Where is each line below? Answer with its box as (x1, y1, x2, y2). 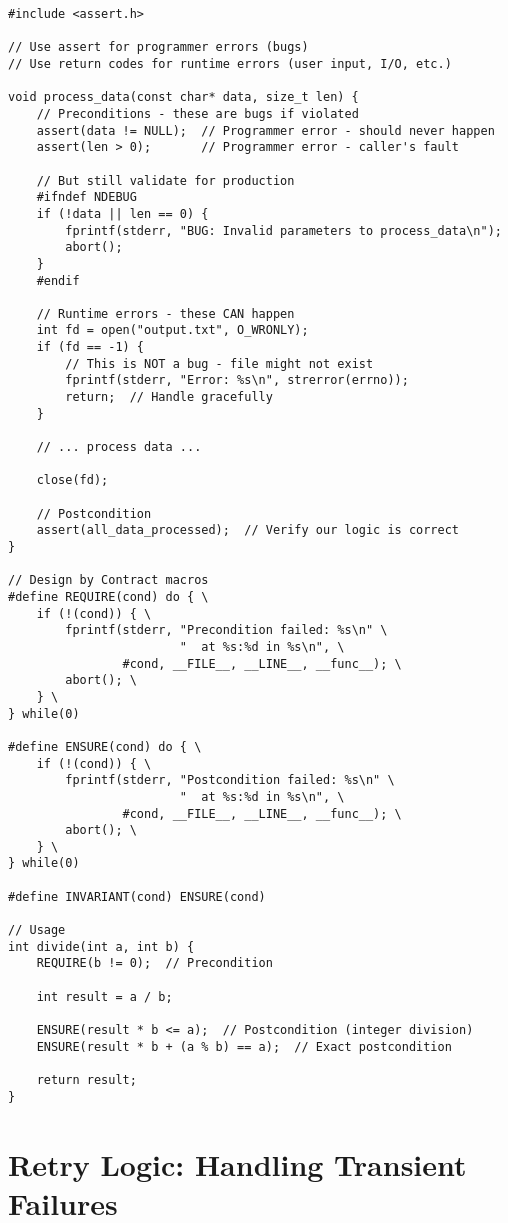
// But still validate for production (36, 173, 295, 188)
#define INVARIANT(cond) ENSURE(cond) (8, 889, 266, 904)
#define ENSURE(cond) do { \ (8, 739, 202, 754)
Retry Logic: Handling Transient (8, 1143, 467, 1184)
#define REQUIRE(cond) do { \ (8, 589, 209, 604)
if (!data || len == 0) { (36, 206, 209, 221)
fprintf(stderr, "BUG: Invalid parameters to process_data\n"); (65, 223, 502, 238)
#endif (36, 273, 80, 288)
